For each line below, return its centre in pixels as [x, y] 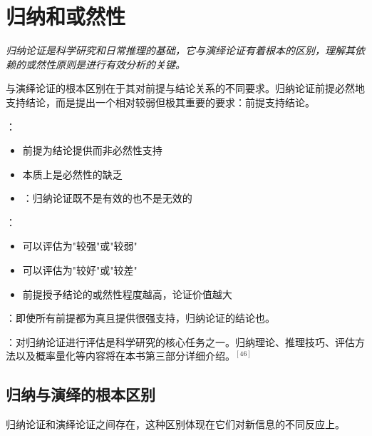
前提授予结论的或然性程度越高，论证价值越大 [127, 294]
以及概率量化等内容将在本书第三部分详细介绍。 [125, 356]
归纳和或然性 [66, 16]
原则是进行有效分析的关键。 [120, 64]
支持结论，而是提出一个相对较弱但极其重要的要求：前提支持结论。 [160, 102]
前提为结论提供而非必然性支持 [92, 150]
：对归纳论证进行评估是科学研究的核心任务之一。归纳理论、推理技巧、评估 [180, 341]
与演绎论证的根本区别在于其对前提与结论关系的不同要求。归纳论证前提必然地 [185, 88]
